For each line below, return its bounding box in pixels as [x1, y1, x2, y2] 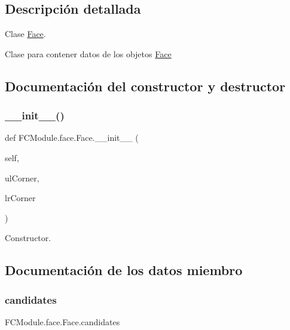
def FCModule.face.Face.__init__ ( [5, 131, 139, 144]
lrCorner [5, 192, 36, 204]
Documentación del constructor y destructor [5, 76, 286, 95]
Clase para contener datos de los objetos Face [5, 47, 172, 60]
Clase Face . [5, 27, 46, 40]
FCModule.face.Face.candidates [5, 315, 120, 328]
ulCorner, [5, 171, 39, 184]
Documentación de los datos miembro [5, 261, 243, 279]
